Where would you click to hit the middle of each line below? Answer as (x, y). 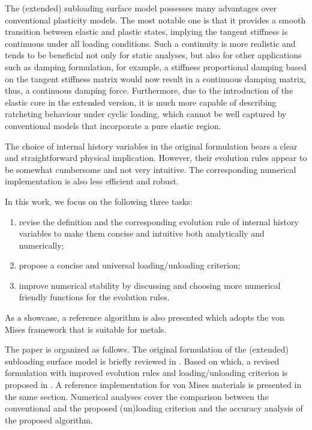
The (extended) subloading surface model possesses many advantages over (141, 8)
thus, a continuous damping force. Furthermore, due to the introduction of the (149, 90)
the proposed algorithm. (49, 419)
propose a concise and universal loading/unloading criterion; (130, 265)
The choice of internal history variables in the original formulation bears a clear (151, 146)
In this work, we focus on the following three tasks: (99, 201)
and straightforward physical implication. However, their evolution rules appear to (156, 158)
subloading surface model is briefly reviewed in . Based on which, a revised (142, 361)
